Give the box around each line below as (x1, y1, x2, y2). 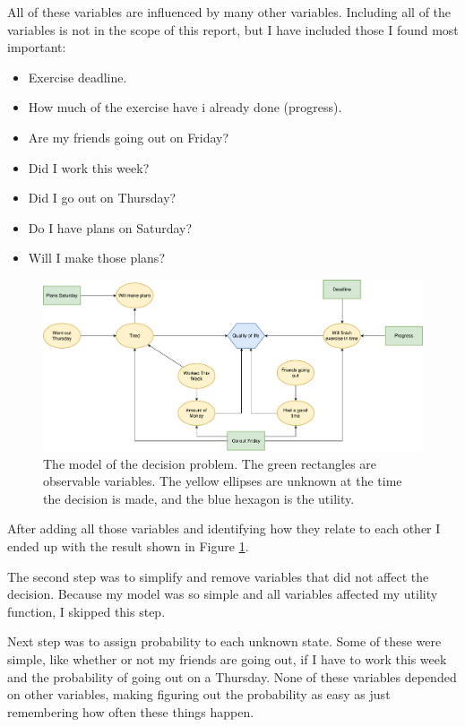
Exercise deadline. (28, 67, 127, 86)
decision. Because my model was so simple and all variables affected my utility (7, 584, 438, 603)
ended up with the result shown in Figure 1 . (7, 536, 249, 555)
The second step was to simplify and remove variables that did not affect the (7, 567, 429, 585)
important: (7, 38, 66, 56)
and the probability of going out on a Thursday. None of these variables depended (7, 667, 457, 686)
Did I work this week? (28, 158, 150, 177)
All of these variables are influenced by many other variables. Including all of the (7, 3, 452, 21)
